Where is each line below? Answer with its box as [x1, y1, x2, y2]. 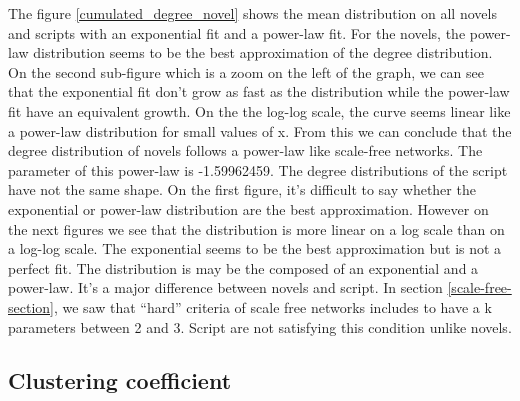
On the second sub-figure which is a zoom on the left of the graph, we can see [8, 61, 484, 82]
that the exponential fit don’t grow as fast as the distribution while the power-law [8, 81, 510, 102]
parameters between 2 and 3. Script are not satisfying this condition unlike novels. [8, 316, 512, 337]
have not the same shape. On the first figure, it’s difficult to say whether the [8, 179, 476, 200]
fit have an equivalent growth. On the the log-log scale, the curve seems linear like [8, 100, 511, 121]
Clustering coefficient [8, 365, 232, 396]
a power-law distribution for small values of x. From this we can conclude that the [8, 120, 512, 141]
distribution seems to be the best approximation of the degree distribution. [33, 42, 493, 63]
